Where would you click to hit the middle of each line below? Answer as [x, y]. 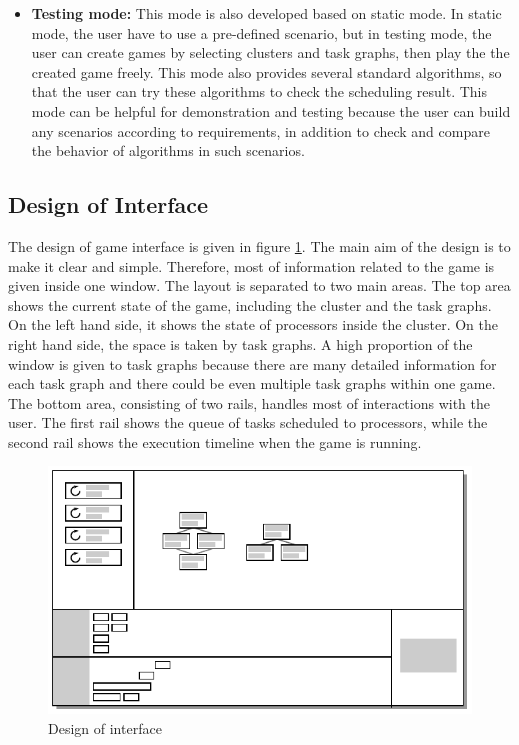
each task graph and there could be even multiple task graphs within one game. [252, 383]
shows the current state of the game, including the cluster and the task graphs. [250, 304]
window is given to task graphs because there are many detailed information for [252, 363]
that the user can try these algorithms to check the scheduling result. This [259, 91]
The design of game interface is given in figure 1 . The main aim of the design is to [259, 245]
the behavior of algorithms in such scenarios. [168, 150]
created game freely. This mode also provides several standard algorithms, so [266, 71]
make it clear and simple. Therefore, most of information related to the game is [251, 265]
